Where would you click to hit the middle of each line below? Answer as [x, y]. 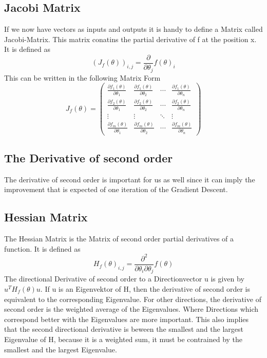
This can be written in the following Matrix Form [82, 77]
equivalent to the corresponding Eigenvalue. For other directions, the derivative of [133, 299]
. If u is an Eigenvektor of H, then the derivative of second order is [145, 288]
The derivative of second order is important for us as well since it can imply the [130, 179]
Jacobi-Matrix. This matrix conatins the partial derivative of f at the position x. [130, 39]
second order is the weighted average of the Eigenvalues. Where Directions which [131, 309]
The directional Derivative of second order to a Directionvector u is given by [124, 279]
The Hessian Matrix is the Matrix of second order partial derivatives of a [119, 239]
